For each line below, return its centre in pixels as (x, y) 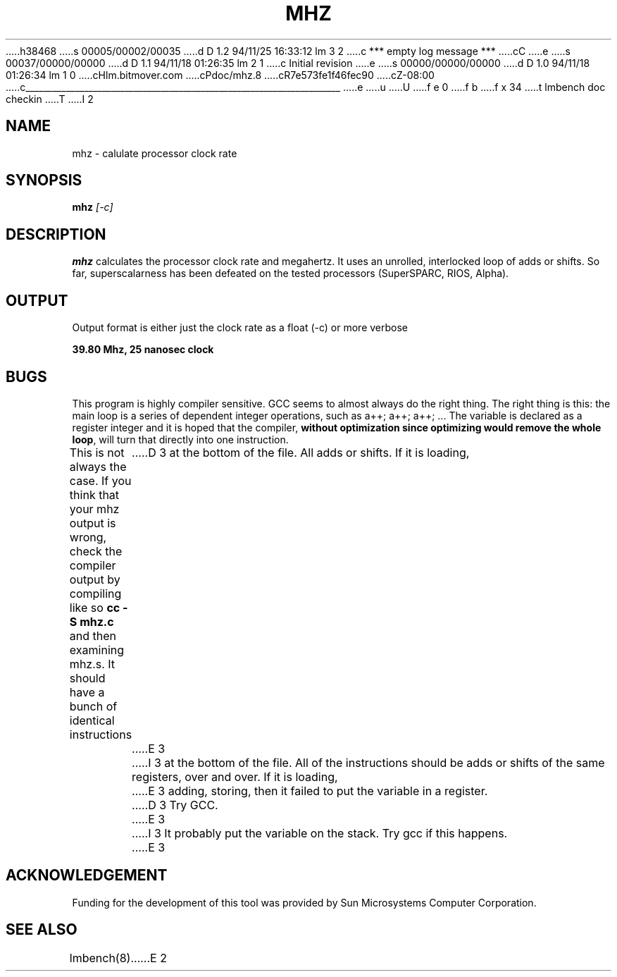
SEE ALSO (42, 930)
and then (93, 635)
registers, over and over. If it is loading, (235, 776)
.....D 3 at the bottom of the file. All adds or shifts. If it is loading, (301, 452)
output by (95, 579)
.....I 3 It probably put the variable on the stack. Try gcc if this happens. (320, 833)
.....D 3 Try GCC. (175, 805)
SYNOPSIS (44, 180)
